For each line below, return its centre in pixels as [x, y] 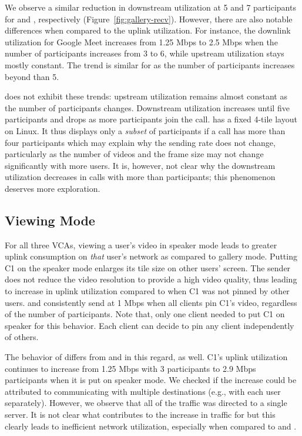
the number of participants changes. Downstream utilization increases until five [147, 107]
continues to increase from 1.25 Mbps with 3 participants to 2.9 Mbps [130, 368]
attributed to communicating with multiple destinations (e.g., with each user [143, 391]
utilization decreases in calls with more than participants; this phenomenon [140, 177]
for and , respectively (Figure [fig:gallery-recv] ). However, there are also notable [149, 19]
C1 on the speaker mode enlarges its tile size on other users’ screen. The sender [148, 267]
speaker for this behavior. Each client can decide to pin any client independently [150, 325]
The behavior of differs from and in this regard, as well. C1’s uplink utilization [146, 357]
